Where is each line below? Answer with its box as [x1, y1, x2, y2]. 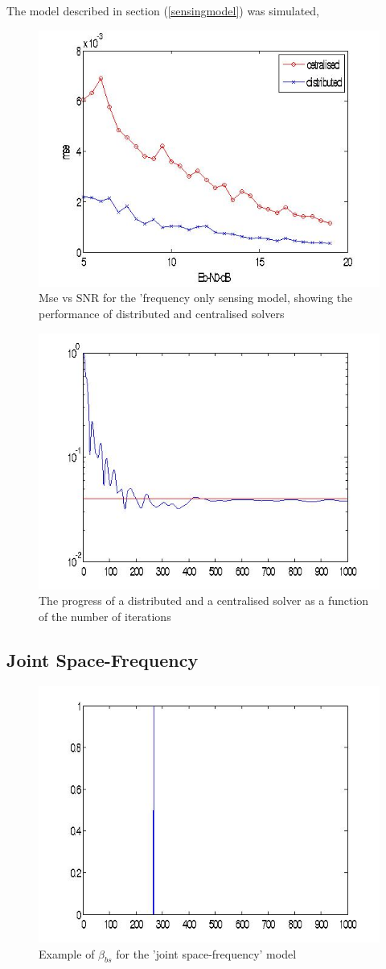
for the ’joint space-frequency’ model [116, 945, 297, 962]
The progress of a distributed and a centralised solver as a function [39, 592, 369, 609]
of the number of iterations [39, 607, 171, 624]
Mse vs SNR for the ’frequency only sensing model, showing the [39, 289, 353, 306]
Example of [39, 945, 95, 962]
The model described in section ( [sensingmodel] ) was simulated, [6, 2, 319, 19]
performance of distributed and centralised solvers [39, 304, 285, 321]
